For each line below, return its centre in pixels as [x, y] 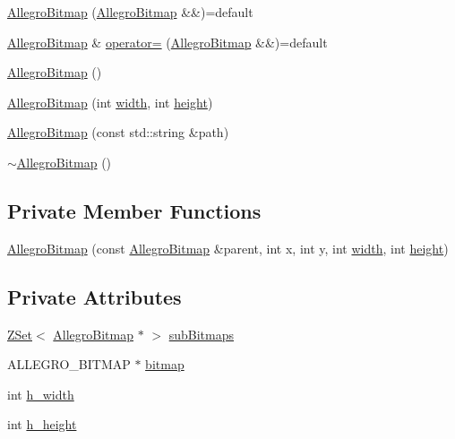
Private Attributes [94, 296]
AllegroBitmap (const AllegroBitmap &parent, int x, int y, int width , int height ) [228, 248]
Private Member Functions [134, 210]
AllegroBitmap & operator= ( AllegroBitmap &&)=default [167, 42]
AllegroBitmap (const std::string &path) [118, 132]
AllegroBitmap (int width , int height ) [110, 102]
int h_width [41, 394]
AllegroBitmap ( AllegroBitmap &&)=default [130, 12]
